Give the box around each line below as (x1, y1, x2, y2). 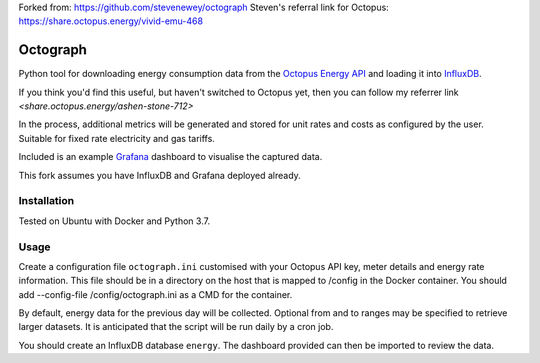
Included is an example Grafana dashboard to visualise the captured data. (18, 151, 323, 163)
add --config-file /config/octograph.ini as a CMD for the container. (18, 288, 293, 300)
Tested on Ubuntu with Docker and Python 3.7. (18, 215, 210, 227)
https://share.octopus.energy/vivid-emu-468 (18, 15, 204, 27)
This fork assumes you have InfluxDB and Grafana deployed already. (18, 169, 302, 181)
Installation (18, 194, 75, 208)
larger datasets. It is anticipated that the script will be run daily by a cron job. (18, 321, 334, 333)
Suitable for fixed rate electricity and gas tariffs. (18, 132, 215, 144)
